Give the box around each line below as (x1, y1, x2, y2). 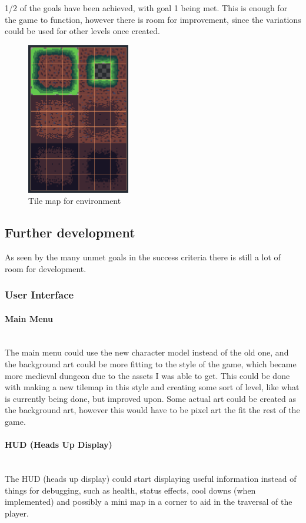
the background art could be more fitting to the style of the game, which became (5, 358, 297, 370)
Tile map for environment (28, 195, 121, 207)
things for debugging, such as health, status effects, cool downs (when (5, 484, 256, 496)
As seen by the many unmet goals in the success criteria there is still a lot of (5, 251, 281, 263)
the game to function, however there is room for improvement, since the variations (5, 13, 301, 25)
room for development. (5, 262, 87, 274)
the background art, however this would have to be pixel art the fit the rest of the (5, 404, 300, 416)
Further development (5, 223, 135, 242)
